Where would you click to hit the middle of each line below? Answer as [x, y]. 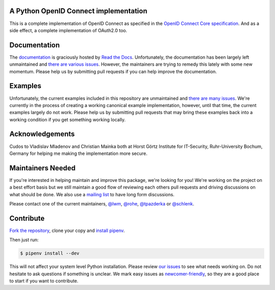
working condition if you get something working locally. [67, 119]
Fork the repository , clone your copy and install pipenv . [67, 230]
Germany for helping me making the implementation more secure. [78, 153]
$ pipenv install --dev [50, 253]
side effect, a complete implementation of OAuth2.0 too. [68, 30]
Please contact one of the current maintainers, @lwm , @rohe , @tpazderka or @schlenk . [102, 204]
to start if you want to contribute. [44, 281]
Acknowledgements [42, 134]
